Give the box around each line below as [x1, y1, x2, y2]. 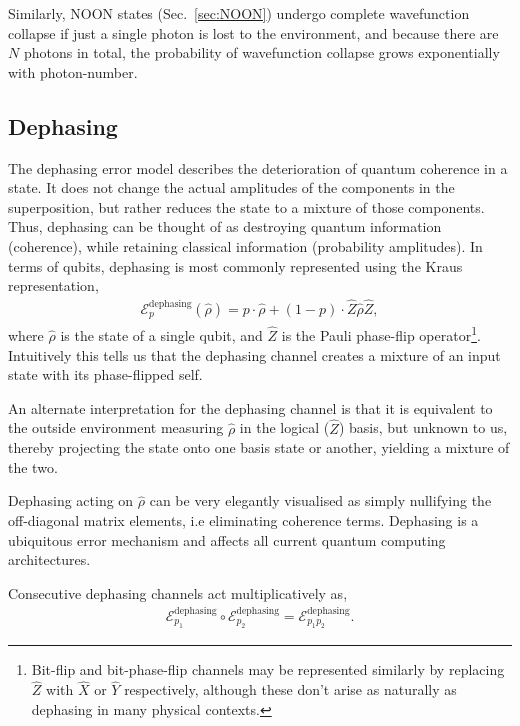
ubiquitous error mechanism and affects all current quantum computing [8, 529, 446, 550]
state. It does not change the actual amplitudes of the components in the [8, 177, 455, 198]
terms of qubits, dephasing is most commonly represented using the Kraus [8, 255, 463, 276]
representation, [8, 275, 99, 296]
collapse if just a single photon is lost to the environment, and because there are [8, 22, 499, 43]
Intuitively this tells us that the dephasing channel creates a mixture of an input [8, 344, 501, 365]
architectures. [8, 549, 91, 570]
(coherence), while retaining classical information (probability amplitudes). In [8, 235, 483, 256]
